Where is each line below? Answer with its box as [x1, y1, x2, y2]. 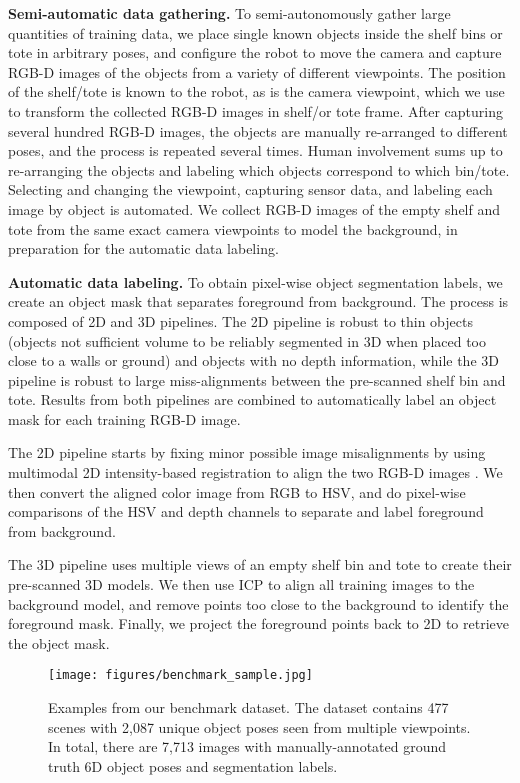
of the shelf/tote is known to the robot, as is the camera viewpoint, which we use [8, 81, 505, 102]
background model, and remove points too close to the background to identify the [8, 593, 509, 614]
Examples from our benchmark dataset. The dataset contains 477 [48, 697, 449, 718]
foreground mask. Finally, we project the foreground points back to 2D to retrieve [8, 613, 509, 634]
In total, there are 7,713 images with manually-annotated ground [48, 736, 447, 757]
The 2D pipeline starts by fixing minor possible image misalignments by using [8, 442, 486, 463]
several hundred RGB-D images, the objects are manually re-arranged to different [8, 120, 508, 141]
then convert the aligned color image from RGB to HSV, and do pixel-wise [8, 481, 466, 502]
